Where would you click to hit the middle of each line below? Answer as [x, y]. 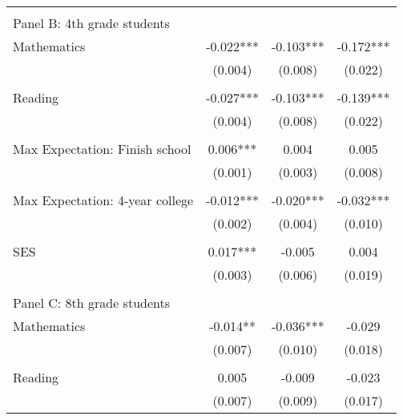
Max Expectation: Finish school [102, 149]
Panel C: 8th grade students [92, 303]
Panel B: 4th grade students [91, 23]
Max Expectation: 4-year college [103, 200]
